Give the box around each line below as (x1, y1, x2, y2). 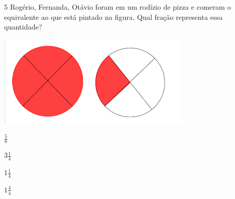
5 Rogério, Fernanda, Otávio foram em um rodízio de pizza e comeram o (4, 2, 231, 12)
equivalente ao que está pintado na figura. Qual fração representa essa (4, 11, 223, 22)
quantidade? (4, 21, 42, 32)
